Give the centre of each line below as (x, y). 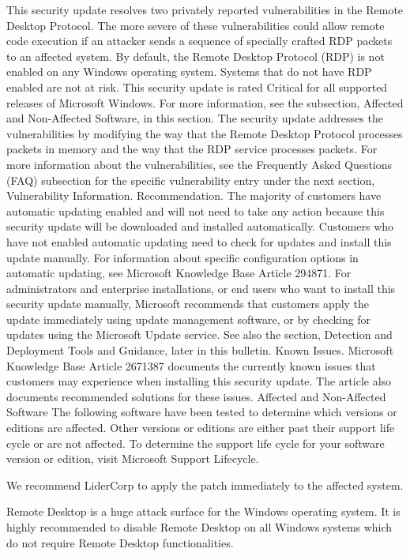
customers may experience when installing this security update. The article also (199, 381)
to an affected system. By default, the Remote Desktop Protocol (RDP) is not (196, 56)
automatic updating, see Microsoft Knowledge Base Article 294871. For (179, 273)
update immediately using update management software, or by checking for (189, 319)
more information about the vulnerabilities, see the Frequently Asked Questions (199, 164)
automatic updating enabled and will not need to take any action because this (196, 210)
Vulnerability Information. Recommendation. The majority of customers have (194, 195)
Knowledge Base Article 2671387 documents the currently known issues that (191, 365)
